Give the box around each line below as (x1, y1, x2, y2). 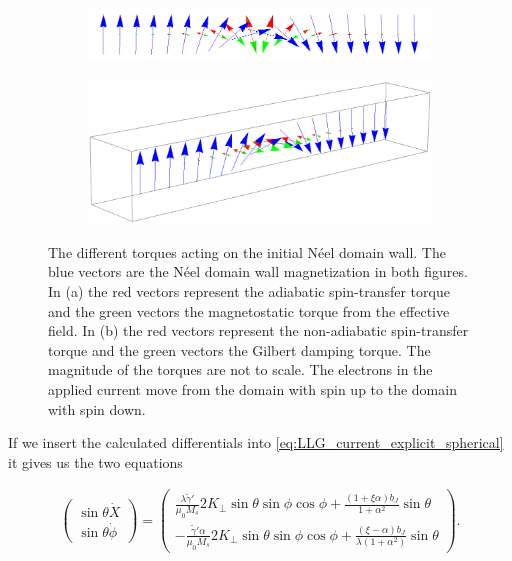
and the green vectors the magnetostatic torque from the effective (48, 300, 450, 321)
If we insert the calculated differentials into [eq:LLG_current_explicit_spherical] (8, 432, 504, 453)
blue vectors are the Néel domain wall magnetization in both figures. (48, 261, 468, 282)
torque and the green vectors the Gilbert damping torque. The (48, 339, 431, 360)
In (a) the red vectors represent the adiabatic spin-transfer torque (48, 280, 450, 301)
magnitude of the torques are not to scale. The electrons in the (48, 359, 433, 380)
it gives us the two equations (8, 451, 183, 472)
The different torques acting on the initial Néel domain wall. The (48, 241, 446, 262)
